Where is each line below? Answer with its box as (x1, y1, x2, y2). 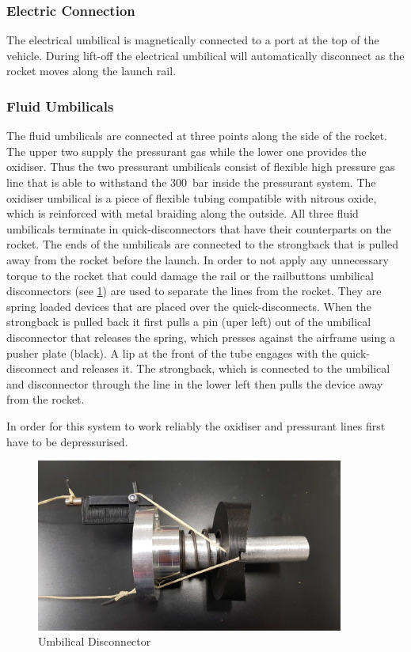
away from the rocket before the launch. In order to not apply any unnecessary (6, 251, 389, 267)
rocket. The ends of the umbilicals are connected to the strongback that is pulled (6, 236, 399, 252)
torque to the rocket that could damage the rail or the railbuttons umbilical (6, 267, 374, 283)
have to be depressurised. (6, 433, 128, 449)
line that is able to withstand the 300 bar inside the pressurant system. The (6, 174, 376, 190)
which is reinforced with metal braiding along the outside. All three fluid (6, 205, 359, 222)
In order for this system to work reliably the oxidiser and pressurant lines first (6, 417, 386, 434)
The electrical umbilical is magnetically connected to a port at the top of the (6, 32, 379, 48)
